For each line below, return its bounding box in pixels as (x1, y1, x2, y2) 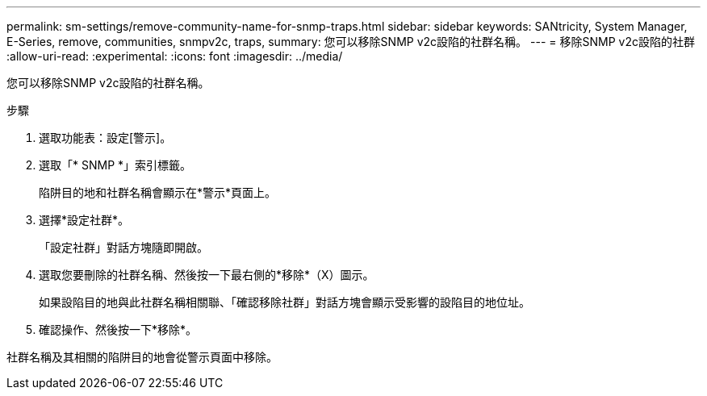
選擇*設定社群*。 (39, 213, 130, 227)
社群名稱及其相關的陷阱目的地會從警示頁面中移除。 (6, 350, 278, 364)
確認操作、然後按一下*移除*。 (39, 323, 198, 336)
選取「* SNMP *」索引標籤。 (39, 158, 192, 172)
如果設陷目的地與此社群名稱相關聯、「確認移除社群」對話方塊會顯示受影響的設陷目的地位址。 (39, 295, 530, 309)
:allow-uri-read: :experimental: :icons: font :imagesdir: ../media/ (6, 49, 343, 63)
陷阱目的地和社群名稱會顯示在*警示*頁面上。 (39, 185, 277, 199)
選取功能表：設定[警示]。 (39, 131, 172, 144)
